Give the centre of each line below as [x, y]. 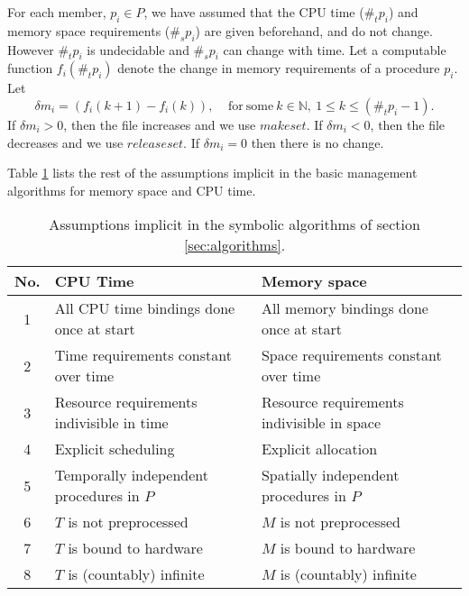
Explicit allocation [319, 449]
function [30, 68]
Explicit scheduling [115, 449]
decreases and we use [65, 142]
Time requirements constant [143, 355]
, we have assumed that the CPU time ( [254, 12]
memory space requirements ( [89, 30]
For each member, [57, 12]
